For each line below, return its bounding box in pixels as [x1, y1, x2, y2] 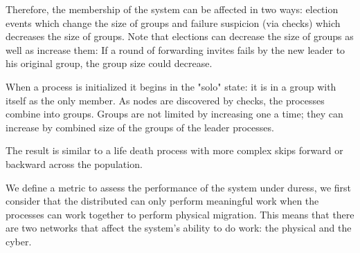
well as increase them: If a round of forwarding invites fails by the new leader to [6, 42, 345, 57]
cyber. [6, 234, 32, 248]
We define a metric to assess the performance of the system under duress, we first [6, 180, 352, 194]
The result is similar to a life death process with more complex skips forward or [6, 143, 343, 158]
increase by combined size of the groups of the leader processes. [6, 120, 274, 134]
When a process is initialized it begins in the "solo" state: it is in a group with [6, 79, 336, 93]
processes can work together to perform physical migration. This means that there [6, 207, 354, 221]
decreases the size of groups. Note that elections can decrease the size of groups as [6, 29, 354, 44]
